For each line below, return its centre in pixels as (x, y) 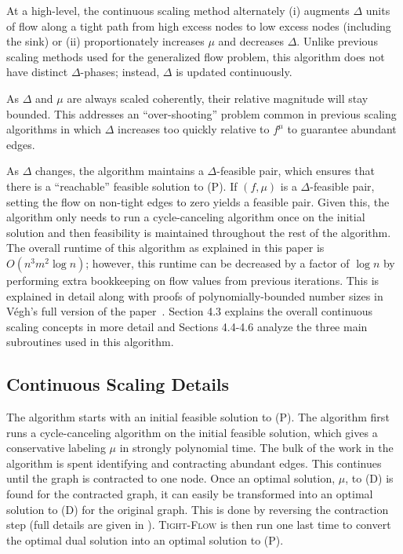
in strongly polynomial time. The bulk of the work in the (256, 448)
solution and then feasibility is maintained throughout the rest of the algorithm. (199, 232)
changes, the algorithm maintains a (120, 171)
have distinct (37, 72)
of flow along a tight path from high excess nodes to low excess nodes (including (199, 26)
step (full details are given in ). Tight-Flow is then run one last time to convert (199, 525)
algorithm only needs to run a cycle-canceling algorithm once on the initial (186, 217)
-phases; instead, (120, 72)
